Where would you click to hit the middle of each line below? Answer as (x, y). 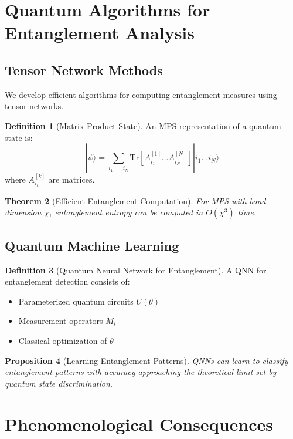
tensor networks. (34, 106)
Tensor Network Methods (84, 70)
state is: (19, 137)
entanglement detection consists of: (67, 281)
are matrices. (71, 179)
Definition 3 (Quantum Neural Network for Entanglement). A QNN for (136, 270)
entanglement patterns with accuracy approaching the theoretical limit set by (141, 372)
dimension (23, 212)
